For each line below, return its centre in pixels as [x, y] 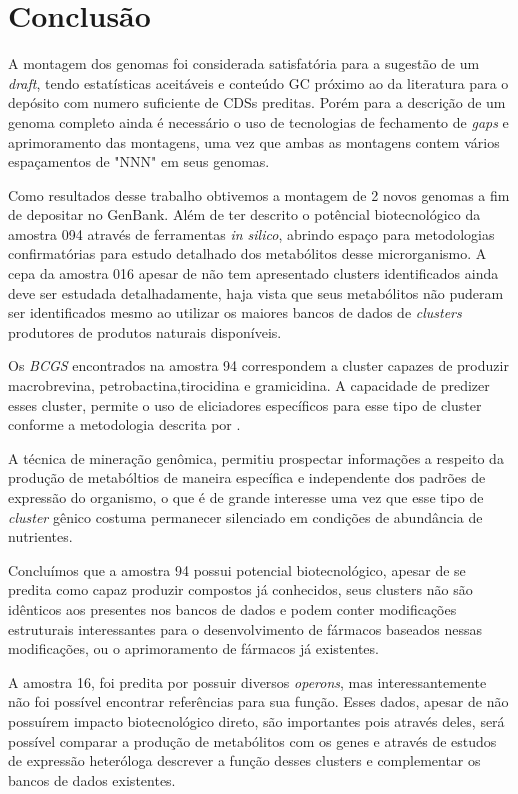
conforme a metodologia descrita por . [124, 424]
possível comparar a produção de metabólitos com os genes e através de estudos [252, 740]
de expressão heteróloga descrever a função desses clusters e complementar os [244, 760]
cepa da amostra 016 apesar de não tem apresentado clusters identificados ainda [253, 273]
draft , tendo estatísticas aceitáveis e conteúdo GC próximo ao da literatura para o [258, 82]
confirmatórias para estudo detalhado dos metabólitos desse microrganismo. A [247, 253]
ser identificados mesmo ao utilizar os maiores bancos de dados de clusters [235, 312]
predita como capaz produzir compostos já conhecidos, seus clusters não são [240, 589]
